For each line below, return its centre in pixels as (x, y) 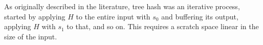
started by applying (35, 16)
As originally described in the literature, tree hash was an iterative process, (122, 6)
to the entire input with (113, 16)
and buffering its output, (200, 16)
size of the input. (31, 36)
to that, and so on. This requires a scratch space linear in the (163, 26)
